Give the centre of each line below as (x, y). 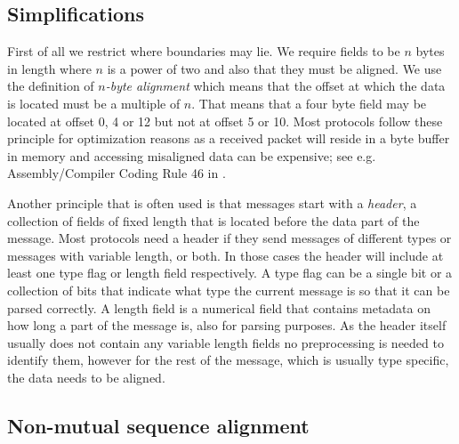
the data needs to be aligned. (86, 377)
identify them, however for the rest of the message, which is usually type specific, (228, 360)
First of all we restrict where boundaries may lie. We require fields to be (204, 51)
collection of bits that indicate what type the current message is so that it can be (229, 290)
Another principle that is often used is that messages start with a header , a (212, 202)
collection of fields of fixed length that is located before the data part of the (213, 220)
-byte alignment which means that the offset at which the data (275, 86)
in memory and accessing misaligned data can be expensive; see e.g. (192, 155)
